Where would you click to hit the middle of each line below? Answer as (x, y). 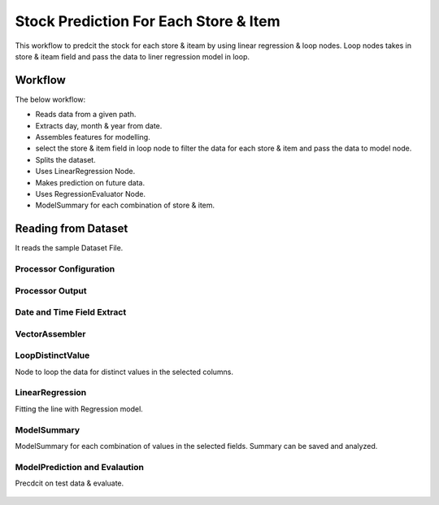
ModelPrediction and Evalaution (79, 467)
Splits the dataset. (66, 159)
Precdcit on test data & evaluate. (70, 483)
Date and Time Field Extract (71, 312)
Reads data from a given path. (86, 115)
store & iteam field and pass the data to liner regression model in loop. (132, 56)
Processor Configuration (65, 269)
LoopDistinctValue (52, 355)
